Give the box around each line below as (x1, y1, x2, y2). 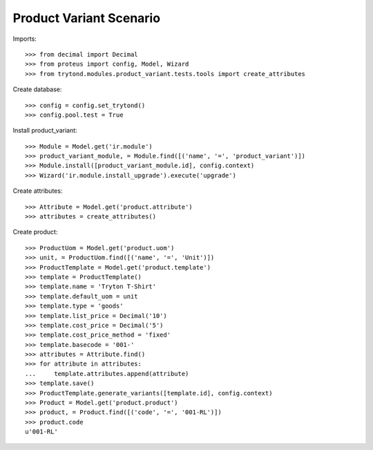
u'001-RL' (25, 428, 58, 435)
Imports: (12, 35, 37, 43)
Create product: (12, 228, 58, 236)
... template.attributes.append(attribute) (25, 370, 189, 377)
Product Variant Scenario (12, 10, 161, 26)
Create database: (12, 85, 62, 93)
